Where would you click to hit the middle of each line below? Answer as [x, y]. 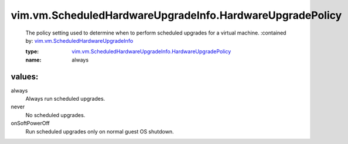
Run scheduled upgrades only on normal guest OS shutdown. [100, 131]
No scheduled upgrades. [55, 115]
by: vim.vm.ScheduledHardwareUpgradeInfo [79, 40]
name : [33, 60]
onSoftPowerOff [30, 124]
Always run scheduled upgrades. [65, 99]
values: [25, 76]
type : [32, 52]
